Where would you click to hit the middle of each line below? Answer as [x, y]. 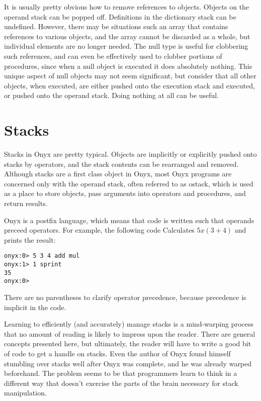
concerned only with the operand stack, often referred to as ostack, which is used [129, 183]
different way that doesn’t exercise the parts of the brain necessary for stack [121, 383]
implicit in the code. [35, 307]
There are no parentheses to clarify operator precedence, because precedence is [125, 297]
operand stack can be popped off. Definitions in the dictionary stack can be [120, 16]
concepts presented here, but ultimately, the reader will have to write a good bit [128, 343]
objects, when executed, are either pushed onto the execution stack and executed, [129, 85]
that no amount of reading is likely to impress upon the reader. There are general [130, 333]
